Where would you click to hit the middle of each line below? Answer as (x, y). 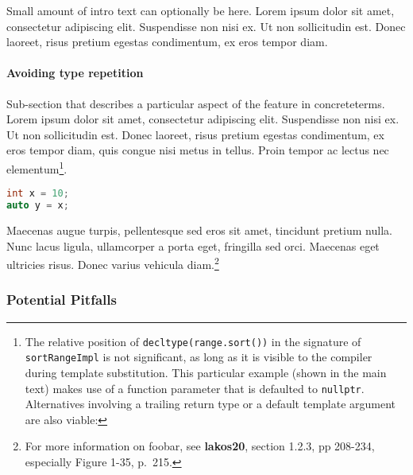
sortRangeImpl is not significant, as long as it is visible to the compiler (199, 357)
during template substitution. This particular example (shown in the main (206, 372)
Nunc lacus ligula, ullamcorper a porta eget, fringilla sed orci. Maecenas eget (193, 245)
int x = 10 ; (38, 194)
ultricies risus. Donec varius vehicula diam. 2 (113, 263)
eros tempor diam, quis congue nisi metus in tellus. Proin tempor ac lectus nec (198, 150)
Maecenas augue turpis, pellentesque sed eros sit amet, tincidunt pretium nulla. (199, 230)
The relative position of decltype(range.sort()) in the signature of (193, 341)
